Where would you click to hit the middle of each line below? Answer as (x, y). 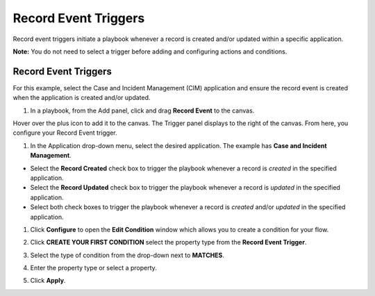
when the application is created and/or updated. (82, 98)
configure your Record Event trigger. (65, 133)
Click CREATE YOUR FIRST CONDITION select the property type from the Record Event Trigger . (168, 242)
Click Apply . (48, 281)
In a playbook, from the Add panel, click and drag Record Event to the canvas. (142, 110)
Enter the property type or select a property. (94, 268)
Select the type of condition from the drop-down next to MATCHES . (127, 255)
